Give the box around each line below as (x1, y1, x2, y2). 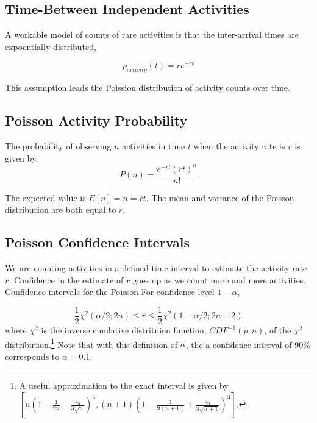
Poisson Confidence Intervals (5, 233, 190, 252)
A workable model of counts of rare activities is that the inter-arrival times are (5, 28, 299, 41)
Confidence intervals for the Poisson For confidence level (5, 285, 215, 298)
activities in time (122, 140, 185, 152)
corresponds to (5, 349, 60, 362)
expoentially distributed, (5, 40, 96, 52)
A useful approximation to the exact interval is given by (19, 379, 229, 392)
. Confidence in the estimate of (9, 273, 124, 286)
